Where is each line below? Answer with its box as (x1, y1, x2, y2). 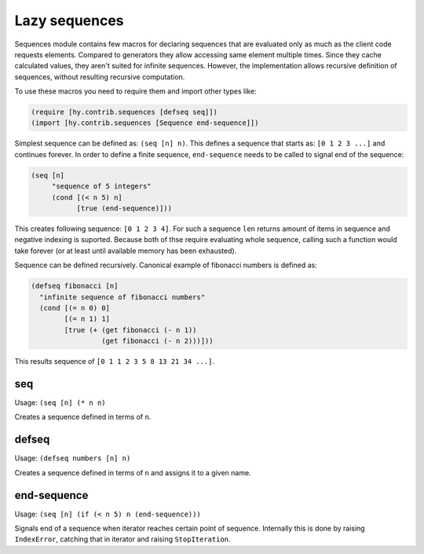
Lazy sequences (14, 12, 125, 29)
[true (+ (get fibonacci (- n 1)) (64, 325, 197, 334)
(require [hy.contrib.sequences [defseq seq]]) (31, 108, 217, 117)
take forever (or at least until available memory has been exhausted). (14, 246, 237, 255)
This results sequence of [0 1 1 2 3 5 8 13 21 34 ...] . (14, 357, 215, 366)
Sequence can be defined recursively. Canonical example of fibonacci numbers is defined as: (14, 260, 317, 270)
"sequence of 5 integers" (51, 182, 152, 191)
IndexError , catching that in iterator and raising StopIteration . (14, 534, 231, 544)
